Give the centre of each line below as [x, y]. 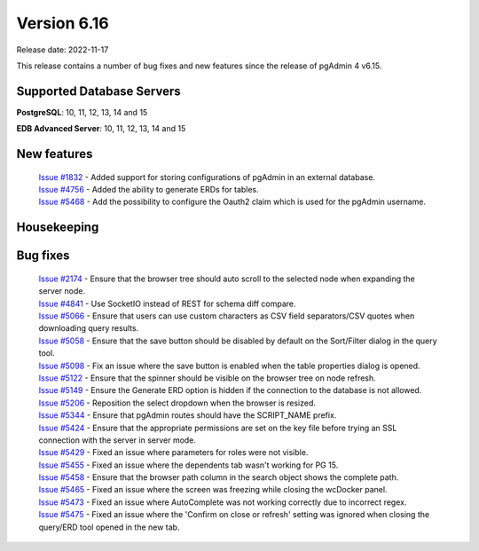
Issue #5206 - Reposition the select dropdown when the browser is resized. [177, 403]
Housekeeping [58, 228]
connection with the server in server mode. [118, 440]
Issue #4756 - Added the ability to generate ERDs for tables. [149, 190]
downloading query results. [89, 328]
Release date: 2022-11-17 [63, 50]
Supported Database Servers [98, 91]
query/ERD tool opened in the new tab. [109, 527]
